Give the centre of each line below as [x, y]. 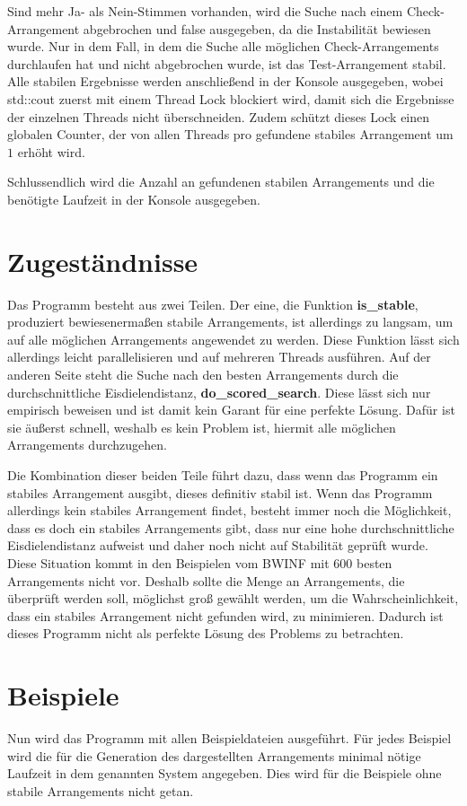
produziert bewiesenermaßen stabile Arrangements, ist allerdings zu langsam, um [230, 322]
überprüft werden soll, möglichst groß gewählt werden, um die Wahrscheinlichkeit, [233, 598]
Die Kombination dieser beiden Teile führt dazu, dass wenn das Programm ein [223, 475]
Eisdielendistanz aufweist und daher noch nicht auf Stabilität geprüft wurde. [218, 545]
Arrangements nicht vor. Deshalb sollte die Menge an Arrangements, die [206, 580]
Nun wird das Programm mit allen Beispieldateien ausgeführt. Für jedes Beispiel [229, 738]
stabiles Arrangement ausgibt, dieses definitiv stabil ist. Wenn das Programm [220, 492]
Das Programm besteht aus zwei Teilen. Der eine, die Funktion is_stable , [213, 304]
